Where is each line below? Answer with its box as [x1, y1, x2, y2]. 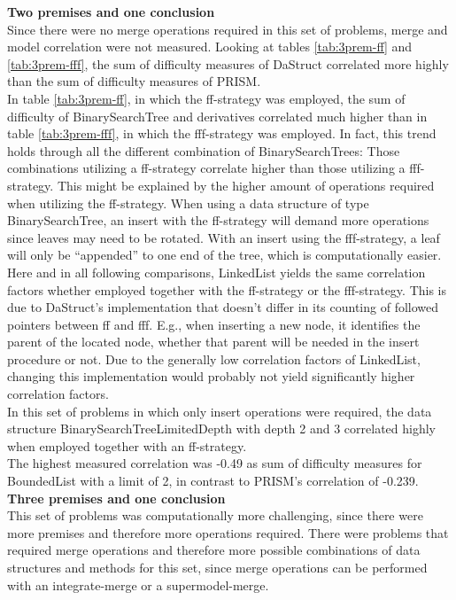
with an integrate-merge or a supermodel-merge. [7, 575, 269, 594]
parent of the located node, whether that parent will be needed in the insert [7, 332, 420, 351]
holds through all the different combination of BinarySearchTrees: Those [7, 141, 400, 160]
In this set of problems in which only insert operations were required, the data [7, 401, 432, 420]
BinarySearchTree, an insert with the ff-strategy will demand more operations [7, 211, 429, 230]
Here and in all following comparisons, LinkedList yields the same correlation [7, 262, 426, 281]
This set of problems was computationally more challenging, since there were [7, 506, 423, 525]
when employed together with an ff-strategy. [7, 436, 247, 455]
